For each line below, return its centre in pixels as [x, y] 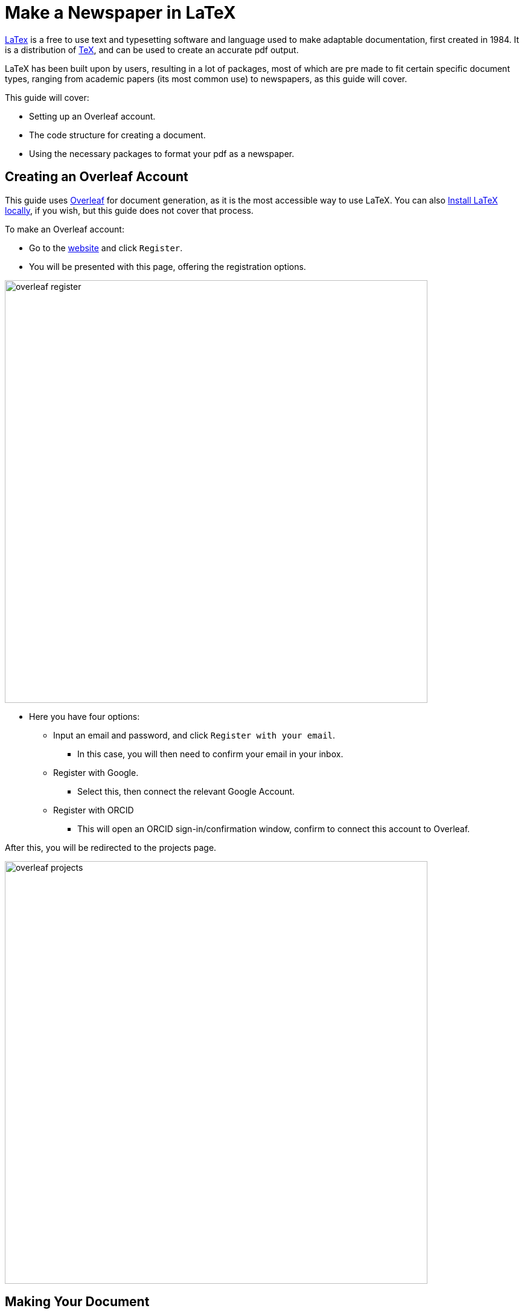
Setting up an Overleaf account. [92, 116]
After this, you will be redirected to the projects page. [111, 847]
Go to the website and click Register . [106, 248]
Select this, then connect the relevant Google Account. [186, 791]
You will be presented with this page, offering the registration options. [168, 266]
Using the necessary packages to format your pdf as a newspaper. [162, 153]
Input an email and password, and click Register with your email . [194, 735]
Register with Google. [96, 772]
